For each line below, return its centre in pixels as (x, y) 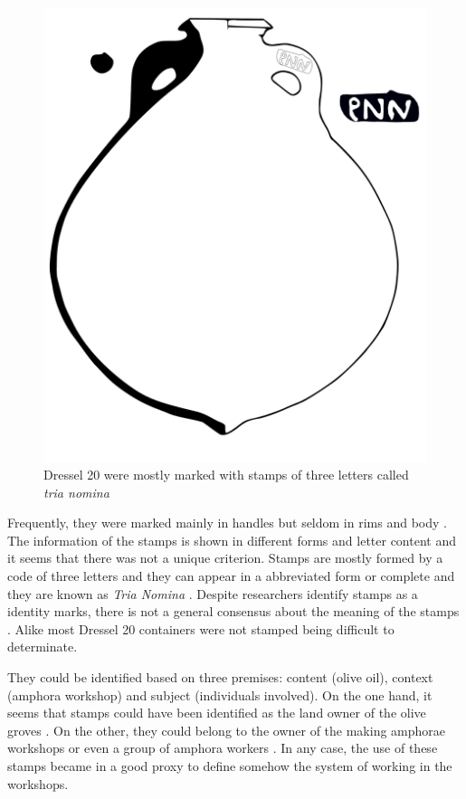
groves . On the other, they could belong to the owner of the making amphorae (227, 730)
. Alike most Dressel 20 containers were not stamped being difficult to (201, 628)
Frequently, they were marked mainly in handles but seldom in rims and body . (227, 523)
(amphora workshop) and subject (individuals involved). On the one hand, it (220, 694)
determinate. (43, 647)
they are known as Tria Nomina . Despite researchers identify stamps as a (213, 593)
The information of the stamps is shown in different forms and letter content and (232, 540)
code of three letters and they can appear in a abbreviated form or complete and (231, 576)
